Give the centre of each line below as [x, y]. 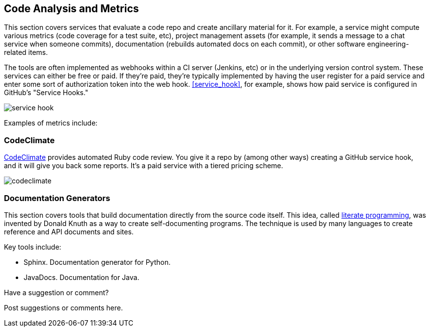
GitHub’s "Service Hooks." [46, 93]
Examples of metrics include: [51, 123]
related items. [26, 52]
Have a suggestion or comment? [57, 292]
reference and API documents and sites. [69, 231]
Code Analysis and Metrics [72, 9]
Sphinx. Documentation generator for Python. [97, 262]
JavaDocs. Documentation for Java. [82, 277]
